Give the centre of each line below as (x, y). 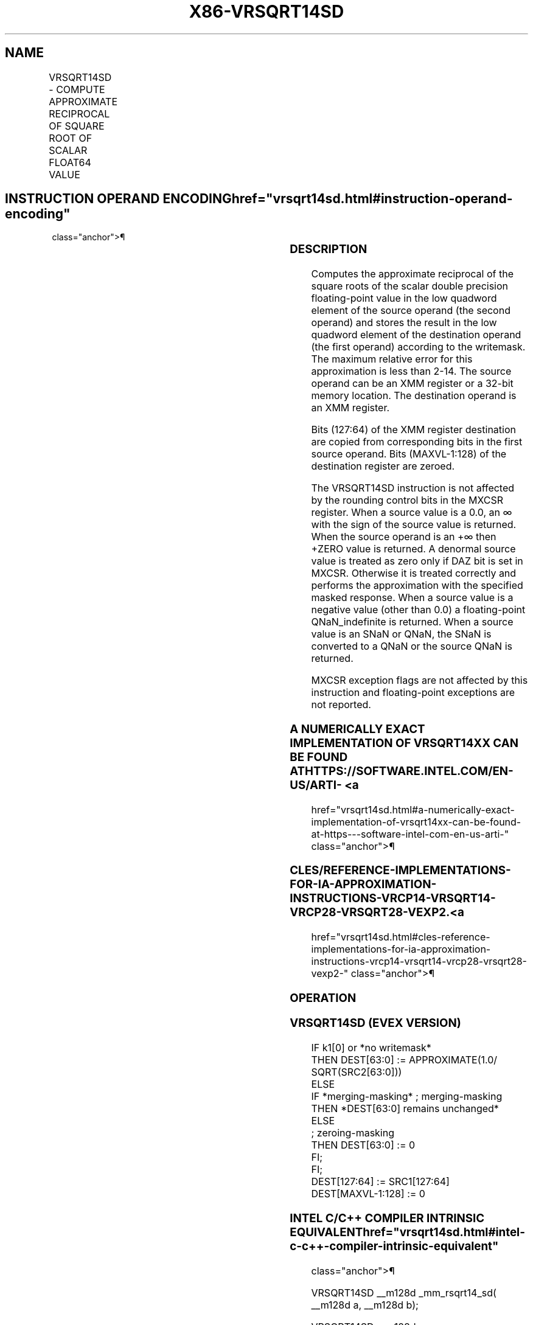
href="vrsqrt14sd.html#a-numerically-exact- (413, 809)
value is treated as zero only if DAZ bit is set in (417, 561)
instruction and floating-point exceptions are (413, 693)
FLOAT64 (70, 162)
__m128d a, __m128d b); (365, 1305)
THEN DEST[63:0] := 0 (363, 1145)
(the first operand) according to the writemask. (418, 347)
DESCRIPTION (329, 249)
